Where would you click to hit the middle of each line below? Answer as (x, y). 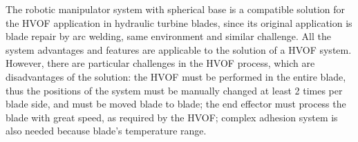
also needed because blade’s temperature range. (106, 131)
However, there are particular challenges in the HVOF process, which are (160, 63)
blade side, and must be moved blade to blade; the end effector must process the (176, 104)
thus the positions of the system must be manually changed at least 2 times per (174, 90)
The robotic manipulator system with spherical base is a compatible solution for (176, 9)
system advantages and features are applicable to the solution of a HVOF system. (179, 49)
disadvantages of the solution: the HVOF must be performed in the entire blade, (176, 76)
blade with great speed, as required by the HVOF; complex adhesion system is (172, 117)
